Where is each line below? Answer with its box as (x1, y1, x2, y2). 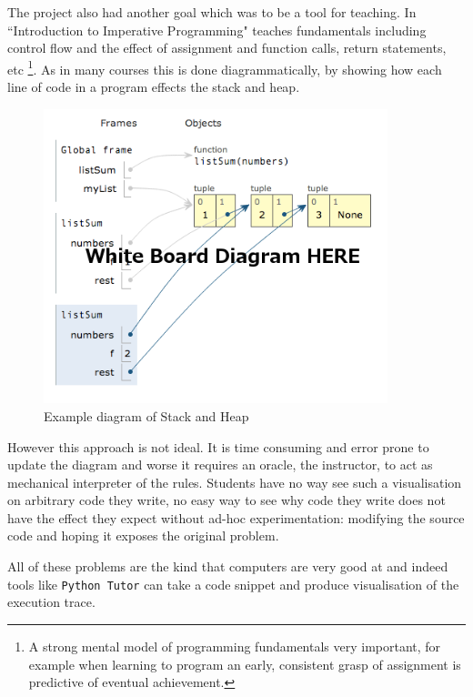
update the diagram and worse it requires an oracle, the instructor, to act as (7, 455, 433, 474)
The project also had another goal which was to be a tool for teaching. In (7, 3, 417, 21)
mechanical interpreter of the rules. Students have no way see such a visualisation (7, 472, 462, 491)
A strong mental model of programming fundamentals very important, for (28, 636, 441, 655)
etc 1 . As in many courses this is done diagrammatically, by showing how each (7, 56, 442, 78)
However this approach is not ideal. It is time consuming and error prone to (7, 437, 429, 456)
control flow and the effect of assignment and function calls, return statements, (7, 38, 447, 57)
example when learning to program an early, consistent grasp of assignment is (28, 654, 461, 673)
